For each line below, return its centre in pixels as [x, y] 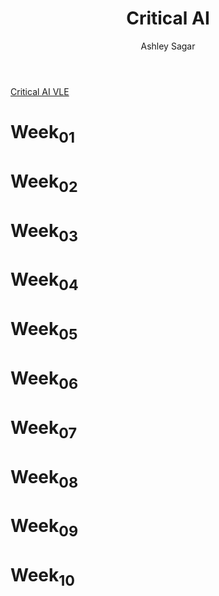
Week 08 [44, 478]
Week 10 [43, 577]
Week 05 [44, 331]
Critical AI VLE [40, 91]
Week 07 [44, 429]
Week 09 [44, 528]
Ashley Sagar [168, 46]
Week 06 [44, 380]
